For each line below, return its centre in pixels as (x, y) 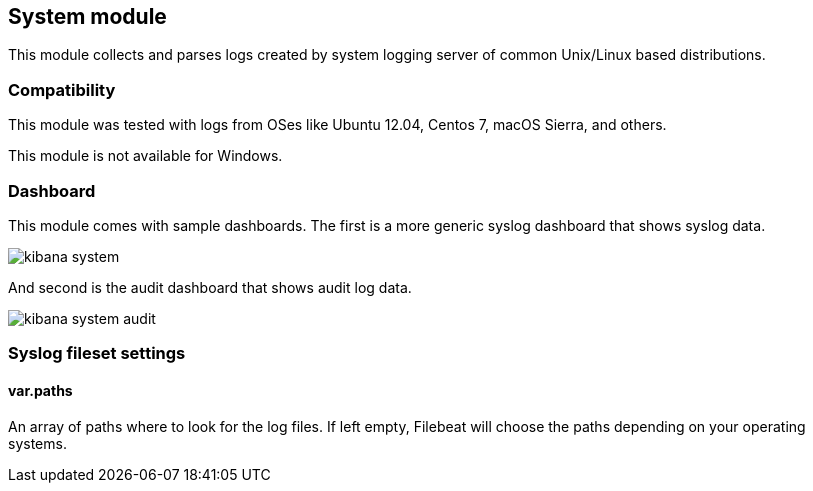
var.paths (40, 390)
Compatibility (62, 89)
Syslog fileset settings (97, 353)
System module (87, 16)
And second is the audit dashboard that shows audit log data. (210, 287)
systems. (37, 443)
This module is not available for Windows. (145, 156)
